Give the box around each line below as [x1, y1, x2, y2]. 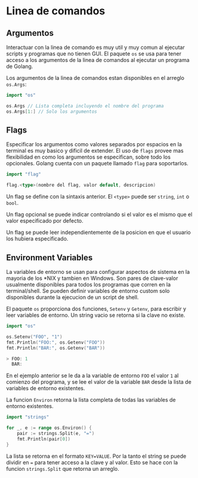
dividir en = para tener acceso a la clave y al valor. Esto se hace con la [6, 458, 178, 466]
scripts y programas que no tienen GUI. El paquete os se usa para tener [6, 50, 182, 57]
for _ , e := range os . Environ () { [6, 425, 92, 431]
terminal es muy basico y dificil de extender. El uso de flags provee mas [6, 147, 184, 155]
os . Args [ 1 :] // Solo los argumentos [6, 109, 97, 115]
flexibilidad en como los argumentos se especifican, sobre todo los [6, 153, 171, 161]
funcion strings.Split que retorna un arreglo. [6, 465, 119, 472]
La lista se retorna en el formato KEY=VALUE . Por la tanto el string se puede [6, 452, 187, 460]
